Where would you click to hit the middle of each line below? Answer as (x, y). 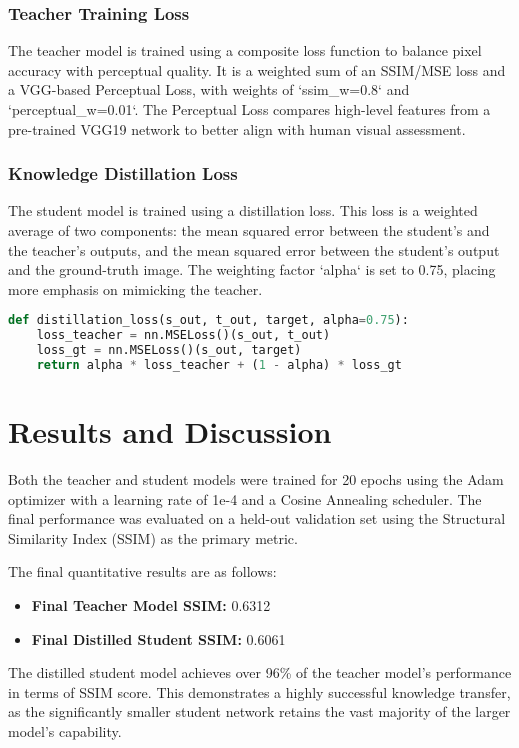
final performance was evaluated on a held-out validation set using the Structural (257, 518)
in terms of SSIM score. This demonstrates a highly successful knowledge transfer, (259, 691)
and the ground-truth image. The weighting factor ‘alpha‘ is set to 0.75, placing (252, 269)
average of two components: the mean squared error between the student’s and (249, 230)
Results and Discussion (170, 431)
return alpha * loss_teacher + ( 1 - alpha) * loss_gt (219, 365)
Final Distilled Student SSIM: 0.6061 (158, 638)
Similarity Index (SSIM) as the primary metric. (153, 537)
